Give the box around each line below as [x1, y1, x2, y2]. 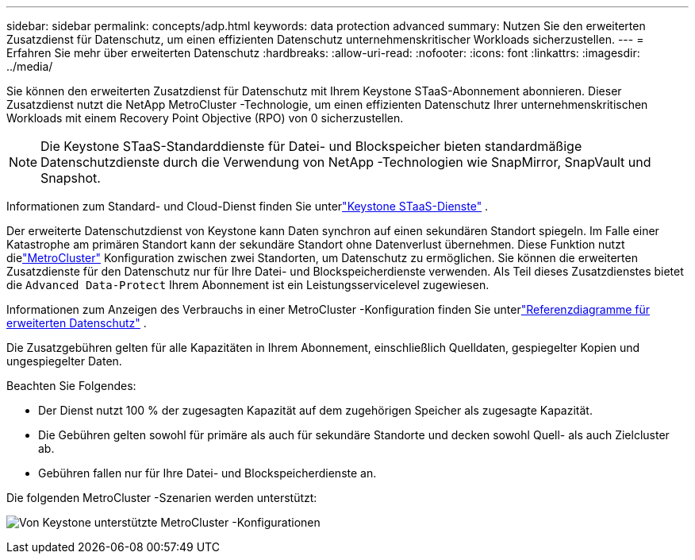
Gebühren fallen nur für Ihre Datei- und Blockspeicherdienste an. [38, 466, 377, 480]
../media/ [6, 60, 53, 73]
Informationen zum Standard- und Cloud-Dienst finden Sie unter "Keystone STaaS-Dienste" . [6, 199, 489, 213]
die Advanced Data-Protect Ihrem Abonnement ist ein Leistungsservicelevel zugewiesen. [6, 278, 490, 292]
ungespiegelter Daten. [6, 354, 122, 368]
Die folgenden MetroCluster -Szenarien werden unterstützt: [6, 491, 317, 504]
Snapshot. [40, 170, 101, 186]
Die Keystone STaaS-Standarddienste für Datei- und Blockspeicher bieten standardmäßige [40, 138, 582, 154]
